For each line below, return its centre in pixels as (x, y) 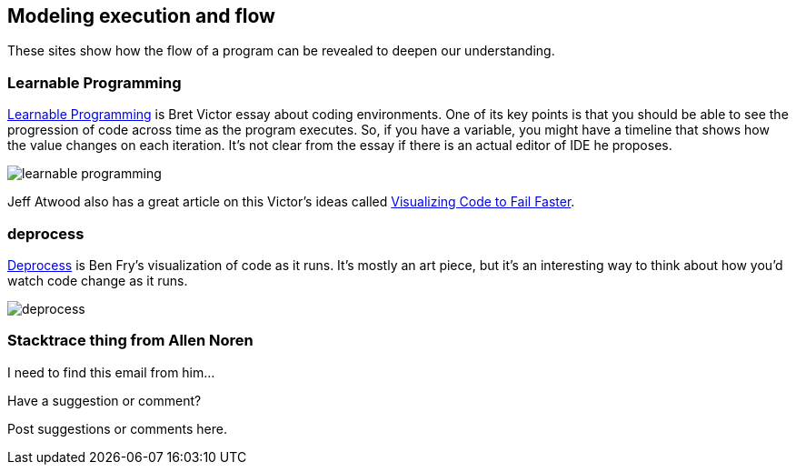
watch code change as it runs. (98, 280)
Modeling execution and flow (141, 16)
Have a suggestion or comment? (104, 400)
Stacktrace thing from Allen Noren (130, 341)
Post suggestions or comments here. (117, 428)
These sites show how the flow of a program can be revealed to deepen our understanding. (281, 51)
